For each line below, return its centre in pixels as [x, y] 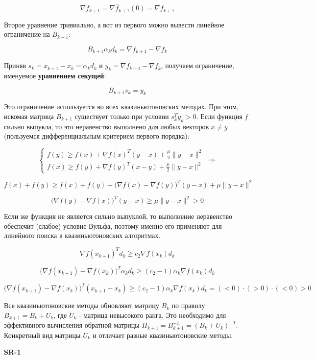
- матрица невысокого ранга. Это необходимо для [152, 315]
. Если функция [219, 116]
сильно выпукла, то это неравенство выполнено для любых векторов [107, 126]
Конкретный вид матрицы [42, 335]
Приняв [15, 65]
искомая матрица [29, 116]
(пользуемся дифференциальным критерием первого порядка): [97, 136]
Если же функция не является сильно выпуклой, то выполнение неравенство [118, 216]
